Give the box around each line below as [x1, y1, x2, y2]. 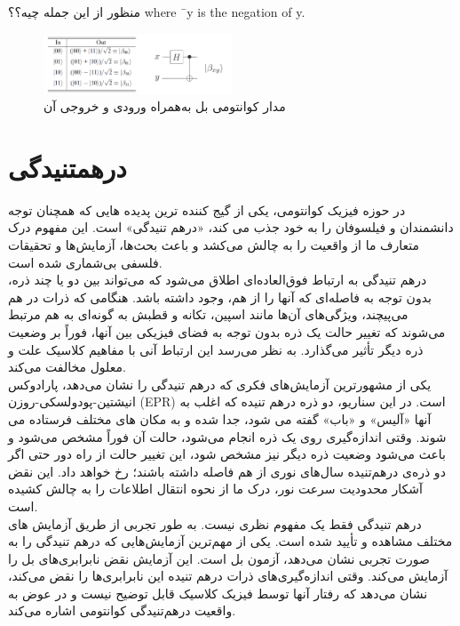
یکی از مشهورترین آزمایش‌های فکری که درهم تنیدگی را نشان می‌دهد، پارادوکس [8, 374, 432, 393]
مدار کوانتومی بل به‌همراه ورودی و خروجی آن [44, 97, 286, 116]
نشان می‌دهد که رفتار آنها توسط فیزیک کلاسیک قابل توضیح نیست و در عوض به [8, 583, 428, 602]
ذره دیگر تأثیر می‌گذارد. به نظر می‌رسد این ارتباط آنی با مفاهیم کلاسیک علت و [8, 340, 424, 358]
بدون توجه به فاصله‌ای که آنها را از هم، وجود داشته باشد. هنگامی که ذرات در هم [8, 287, 432, 306]
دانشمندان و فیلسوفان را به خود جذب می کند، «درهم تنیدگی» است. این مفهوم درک [8, 218, 454, 237]
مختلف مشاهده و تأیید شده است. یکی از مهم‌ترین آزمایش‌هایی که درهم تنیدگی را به [8, 532, 453, 550]
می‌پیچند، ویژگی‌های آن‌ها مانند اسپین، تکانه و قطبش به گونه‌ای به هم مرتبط [8, 305, 408, 324]
